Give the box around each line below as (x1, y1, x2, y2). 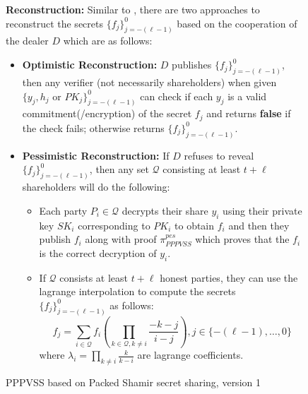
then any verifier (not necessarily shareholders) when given (22, 74, 277, 89)
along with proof (85, 232, 157, 246)
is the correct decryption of (39, 245, 157, 260)
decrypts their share (122, 203, 208, 217)
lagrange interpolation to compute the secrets (39, 284, 236, 299)
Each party (39, 203, 88, 217)
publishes (172, 57, 212, 72)
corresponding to (78, 217, 150, 232)
